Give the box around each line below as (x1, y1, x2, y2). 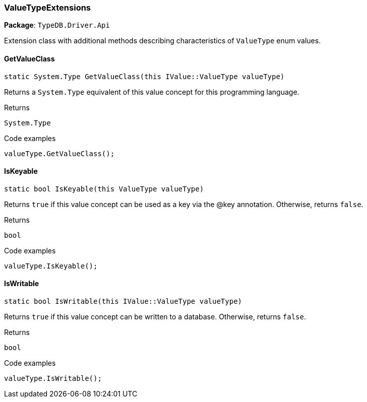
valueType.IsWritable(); (4, 374, 102, 383)
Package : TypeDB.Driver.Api (4, 21, 110, 30)
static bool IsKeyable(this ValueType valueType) (4, 184, 204, 193)
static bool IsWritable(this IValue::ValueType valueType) (4, 297, 242, 306)
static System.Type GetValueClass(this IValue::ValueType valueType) (4, 72, 285, 81)
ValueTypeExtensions (4, 3, 91, 13)
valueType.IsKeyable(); (4, 261, 98, 270)
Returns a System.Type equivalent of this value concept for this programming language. (4, 87, 299, 96)
